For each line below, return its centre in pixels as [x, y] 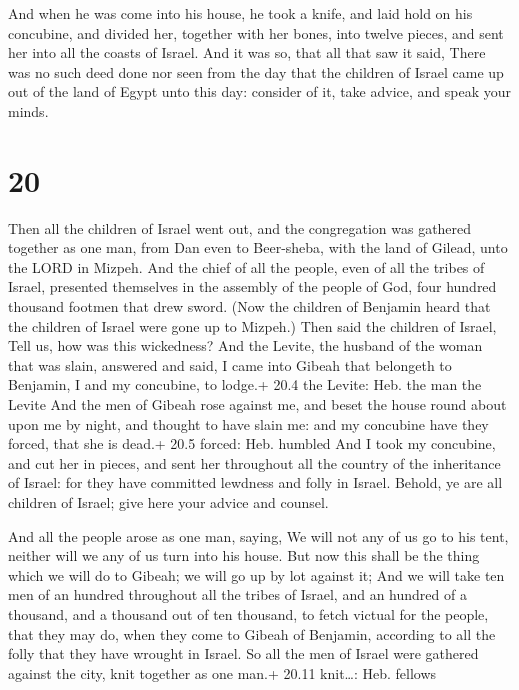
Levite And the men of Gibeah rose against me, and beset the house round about [257, 404]
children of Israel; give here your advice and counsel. [168, 502]
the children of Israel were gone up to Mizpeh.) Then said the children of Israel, [252, 325]
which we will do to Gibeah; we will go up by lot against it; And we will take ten [256, 574]
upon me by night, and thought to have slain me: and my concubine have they [248, 423]
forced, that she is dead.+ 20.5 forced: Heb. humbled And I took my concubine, [252, 443]
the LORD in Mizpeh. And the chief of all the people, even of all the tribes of [246, 266]
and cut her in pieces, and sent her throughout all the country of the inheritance [254, 462]
